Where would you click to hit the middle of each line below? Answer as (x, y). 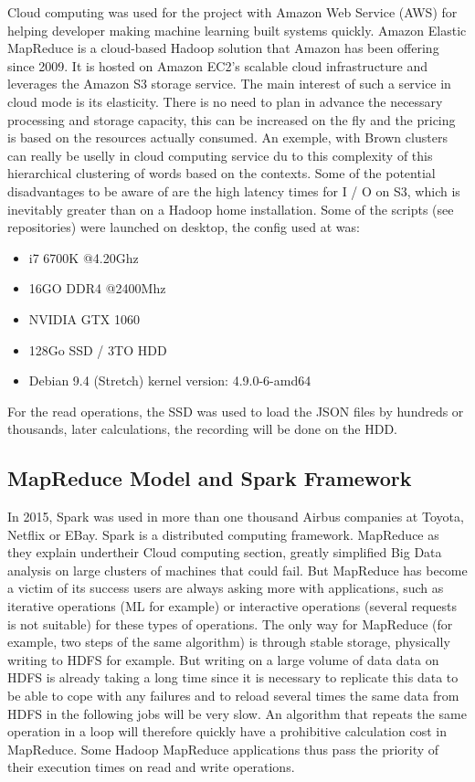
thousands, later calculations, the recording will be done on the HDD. (202, 429)
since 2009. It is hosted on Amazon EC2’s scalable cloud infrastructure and (218, 65)
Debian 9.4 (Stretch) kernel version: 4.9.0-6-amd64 (170, 380)
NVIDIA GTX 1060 (84, 318)
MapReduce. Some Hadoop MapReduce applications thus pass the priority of (223, 749)
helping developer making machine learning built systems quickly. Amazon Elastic (237, 30)
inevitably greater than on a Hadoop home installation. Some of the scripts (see (231, 209)
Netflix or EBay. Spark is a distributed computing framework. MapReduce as (223, 534)
